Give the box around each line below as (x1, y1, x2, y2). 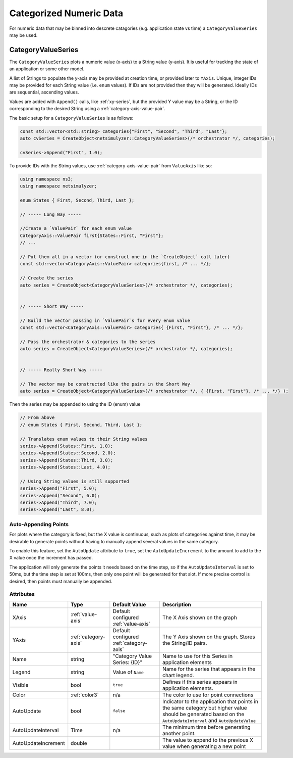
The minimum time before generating (162, 723, 251, 730)
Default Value (112, 601, 146, 608)
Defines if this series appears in (162, 678, 238, 685)
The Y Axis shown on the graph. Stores (162, 633, 256, 640)
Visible (12, 681, 29, 688)
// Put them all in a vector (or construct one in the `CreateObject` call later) (20, 254, 230, 260)
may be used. (9, 32, 38, 38)
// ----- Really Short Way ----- (20, 367, 103, 373)
